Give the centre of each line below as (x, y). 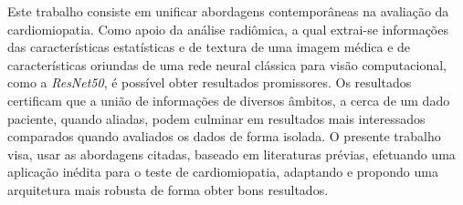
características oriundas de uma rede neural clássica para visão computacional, (227, 64)
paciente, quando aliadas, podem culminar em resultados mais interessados (216, 118)
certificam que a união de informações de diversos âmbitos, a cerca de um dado (229, 100)
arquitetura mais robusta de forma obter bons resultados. (168, 189)
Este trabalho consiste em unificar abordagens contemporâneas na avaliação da (228, 11)
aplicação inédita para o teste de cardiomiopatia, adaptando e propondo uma (223, 172)
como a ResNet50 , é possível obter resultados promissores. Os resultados (210, 82)
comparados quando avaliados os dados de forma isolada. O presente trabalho (224, 136)
